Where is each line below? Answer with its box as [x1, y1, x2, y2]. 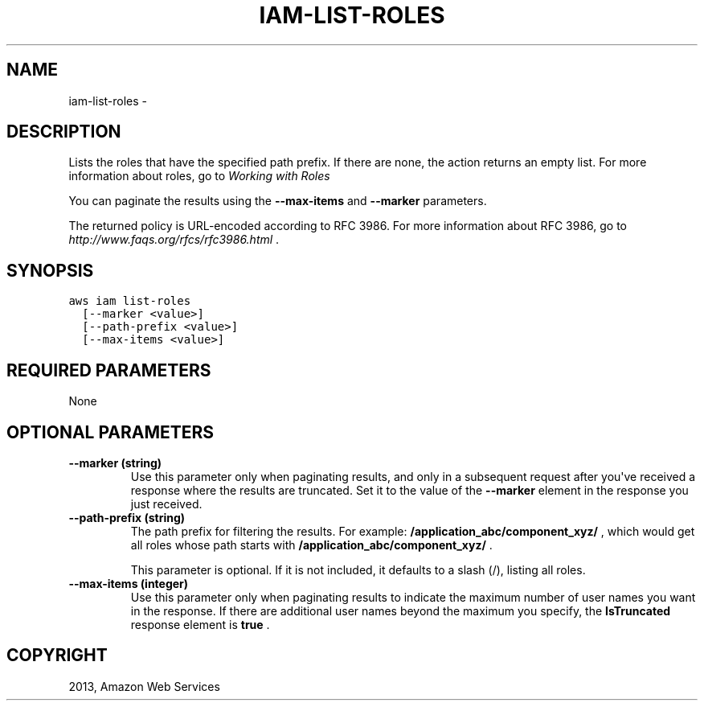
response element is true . [130, 617, 270, 631]
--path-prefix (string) [68, 510, 186, 524]
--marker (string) [68, 455, 162, 470]
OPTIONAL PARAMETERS [6, 421, 215, 442]
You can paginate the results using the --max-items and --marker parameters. [68, 194, 487, 208]
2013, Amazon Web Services [68, 679, 220, 693]
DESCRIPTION [6, 121, 121, 142]
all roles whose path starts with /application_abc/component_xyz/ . [130, 537, 493, 552]
